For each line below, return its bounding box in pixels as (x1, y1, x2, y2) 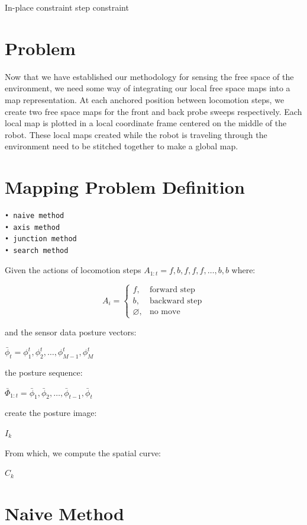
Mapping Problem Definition (5, 175, 245, 199)
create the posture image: (5, 406, 97, 419)
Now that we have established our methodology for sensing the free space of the (5, 70, 294, 82)
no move (149, 308, 180, 316)
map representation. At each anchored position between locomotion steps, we (5, 93, 285, 105)
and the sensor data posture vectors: (5, 325, 137, 338)
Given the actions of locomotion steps (5, 264, 141, 276)
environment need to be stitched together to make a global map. (5, 140, 238, 152)
